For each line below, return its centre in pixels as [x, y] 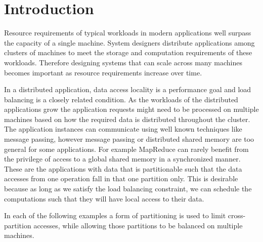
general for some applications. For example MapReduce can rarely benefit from [126, 149]
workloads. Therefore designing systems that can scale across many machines [123, 62]
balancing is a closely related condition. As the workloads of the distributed [121, 99]
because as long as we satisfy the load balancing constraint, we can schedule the [128, 189]
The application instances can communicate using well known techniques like [123, 129]
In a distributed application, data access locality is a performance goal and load [128, 89]
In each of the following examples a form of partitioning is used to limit [115, 215]
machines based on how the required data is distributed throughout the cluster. [127, 119]
